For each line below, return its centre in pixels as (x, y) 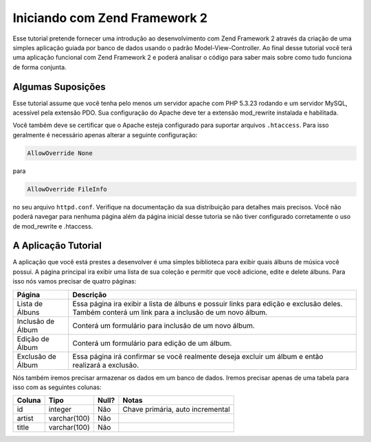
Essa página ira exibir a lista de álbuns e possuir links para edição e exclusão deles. (207, 303)
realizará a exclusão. (106, 365)
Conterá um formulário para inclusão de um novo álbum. (164, 325)
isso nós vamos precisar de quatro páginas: (75, 281)
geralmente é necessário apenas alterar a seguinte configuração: (105, 135)
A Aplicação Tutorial (57, 246)
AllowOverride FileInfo (67, 189)
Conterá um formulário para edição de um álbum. (152, 343)
